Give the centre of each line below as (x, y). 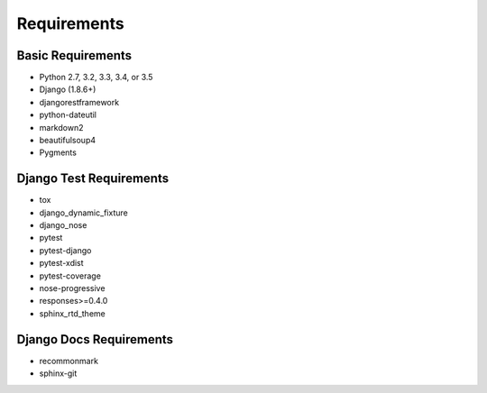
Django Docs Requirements (95, 339)
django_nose (63, 225)
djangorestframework (79, 102)
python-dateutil (68, 115)
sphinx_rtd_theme (72, 313)
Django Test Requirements (93, 179)
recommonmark (69, 361)
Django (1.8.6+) (68, 89)
